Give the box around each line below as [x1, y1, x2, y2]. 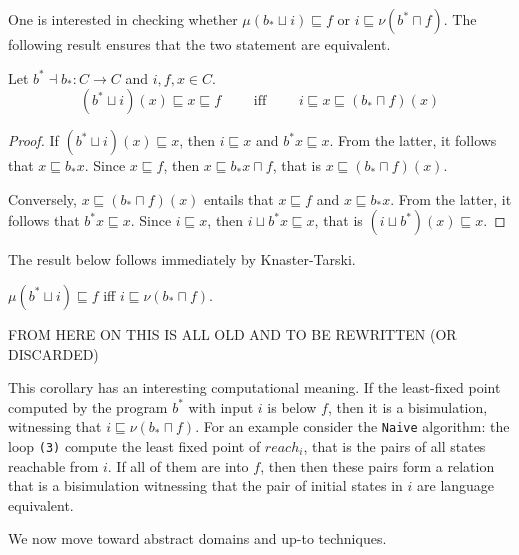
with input [188, 396, 254, 417]
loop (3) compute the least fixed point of [8, 436, 261, 456]
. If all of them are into [107, 455, 249, 476]
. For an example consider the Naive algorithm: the [195, 416, 510, 437]
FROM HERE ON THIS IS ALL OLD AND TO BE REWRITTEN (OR [8, 323, 457, 344]
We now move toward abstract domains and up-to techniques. [8, 528, 387, 549]
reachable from [8, 455, 99, 476]
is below [267, 396, 317, 417]
